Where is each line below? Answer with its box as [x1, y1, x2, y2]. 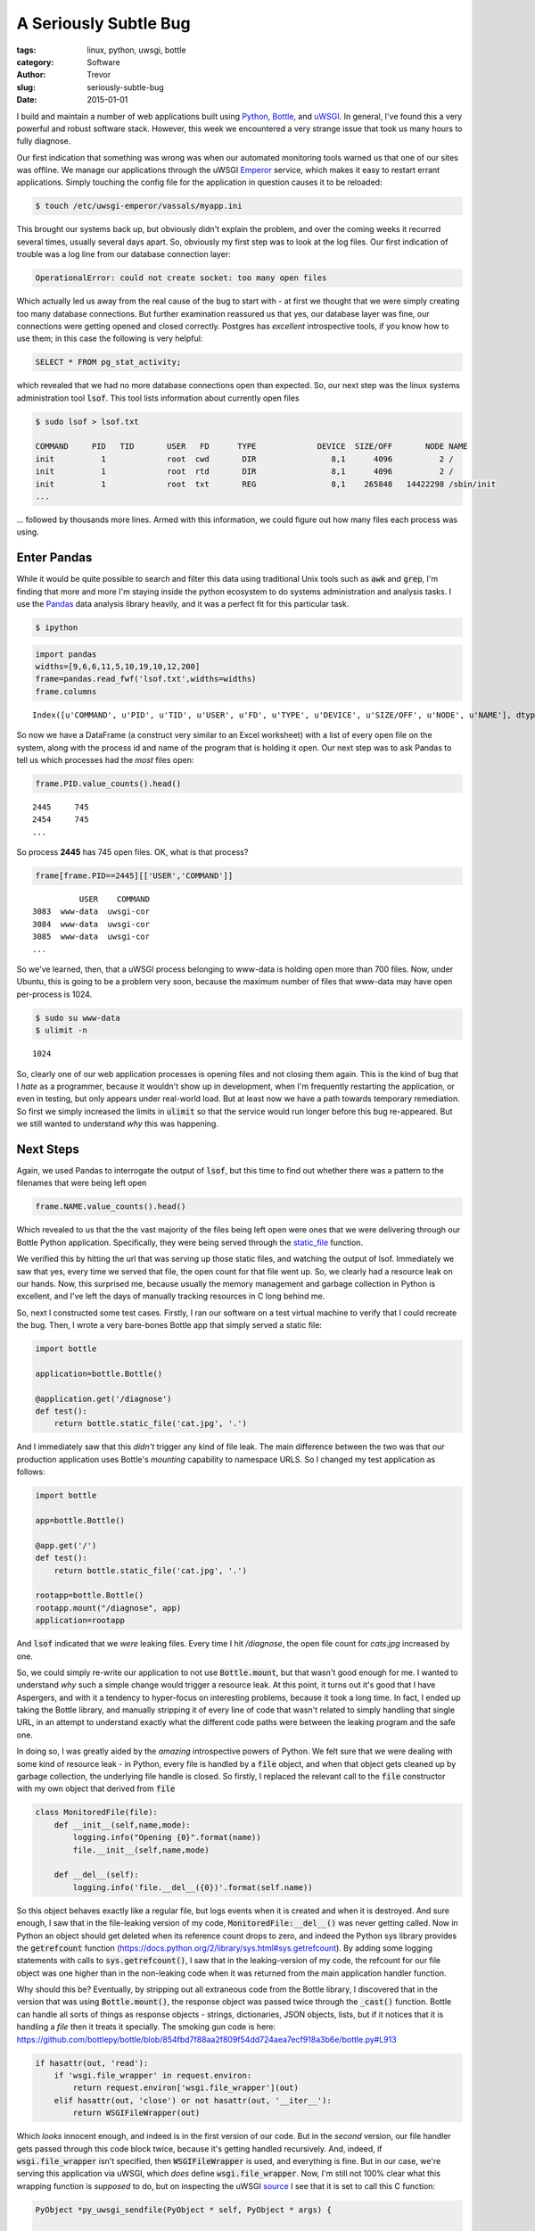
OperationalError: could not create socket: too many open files [35, 273, 327, 283]
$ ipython [35, 623, 78, 633]
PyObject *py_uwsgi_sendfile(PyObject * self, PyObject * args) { [35, 2204, 332, 2215]
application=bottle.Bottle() [35, 1368, 163, 1379]
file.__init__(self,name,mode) [72, 1845, 210, 1855]
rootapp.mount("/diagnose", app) [35, 1603, 182, 1613]
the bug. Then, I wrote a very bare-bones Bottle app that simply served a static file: [16, 1320, 323, 1331]
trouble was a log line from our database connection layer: [16, 249, 231, 260]
